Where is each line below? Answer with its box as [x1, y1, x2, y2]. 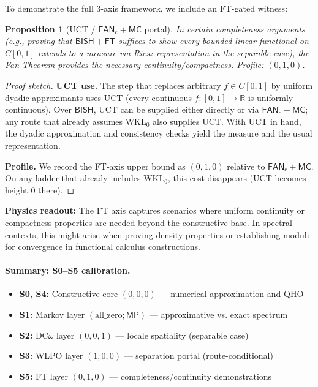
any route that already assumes [5, 115, 123, 127]
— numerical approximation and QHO [159, 287, 304, 300]
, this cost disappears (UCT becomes [167, 171, 306, 184]
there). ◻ [38, 183, 75, 196]
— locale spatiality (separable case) [115, 328, 249, 341]
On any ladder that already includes [5, 171, 141, 184]
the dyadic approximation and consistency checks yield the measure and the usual [5, 127, 312, 140]
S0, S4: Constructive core [19, 287, 118, 300]
